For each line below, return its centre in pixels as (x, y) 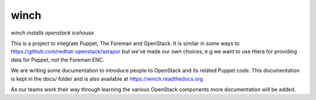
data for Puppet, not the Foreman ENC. (58, 60)
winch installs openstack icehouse (52, 33)
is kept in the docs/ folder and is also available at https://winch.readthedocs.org (107, 78)
